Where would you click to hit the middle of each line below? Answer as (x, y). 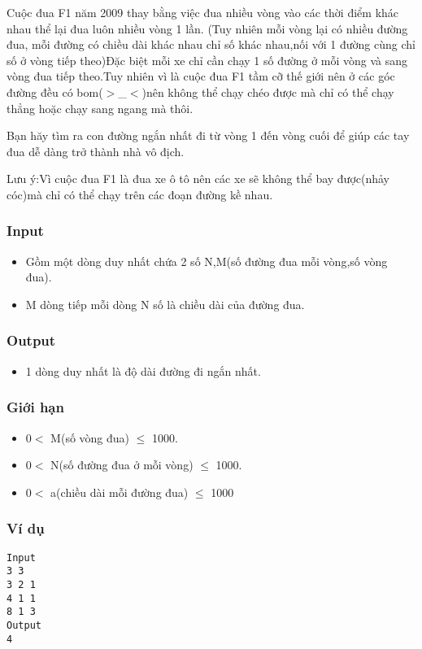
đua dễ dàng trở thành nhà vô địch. (96, 151)
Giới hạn (35, 407)
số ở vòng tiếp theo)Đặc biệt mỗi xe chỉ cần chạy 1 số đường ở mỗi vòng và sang (207, 60)
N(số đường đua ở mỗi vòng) (122, 465)
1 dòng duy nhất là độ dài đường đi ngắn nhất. (143, 370)
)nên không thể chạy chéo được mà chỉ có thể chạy (268, 91)
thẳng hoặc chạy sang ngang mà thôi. (100, 108)
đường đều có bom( (55, 91)
